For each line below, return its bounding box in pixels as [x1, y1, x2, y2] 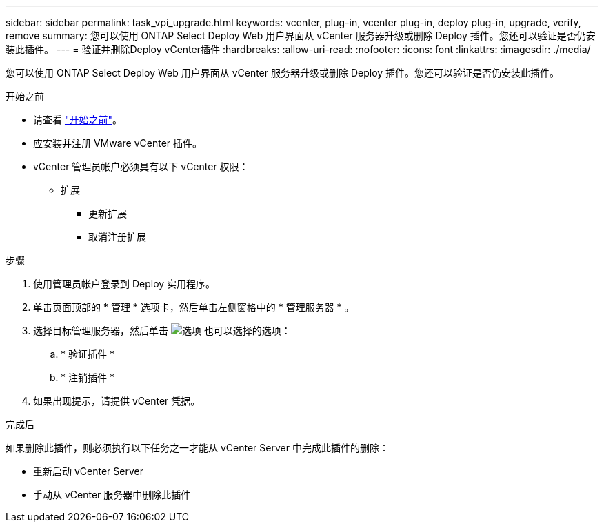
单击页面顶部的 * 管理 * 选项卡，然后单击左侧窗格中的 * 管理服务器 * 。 [33, 301, 354, 313]
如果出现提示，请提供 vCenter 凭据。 [33, 395, 201, 407]
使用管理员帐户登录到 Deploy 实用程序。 [33, 278, 216, 290]
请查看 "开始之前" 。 [33, 114, 122, 125]
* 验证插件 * [61, 348, 114, 360]
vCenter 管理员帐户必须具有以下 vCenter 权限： [33, 161, 249, 172]
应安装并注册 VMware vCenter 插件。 [33, 137, 203, 149]
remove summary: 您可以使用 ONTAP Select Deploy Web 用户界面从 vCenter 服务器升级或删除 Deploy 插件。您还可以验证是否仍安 [6, 30, 596, 41]
